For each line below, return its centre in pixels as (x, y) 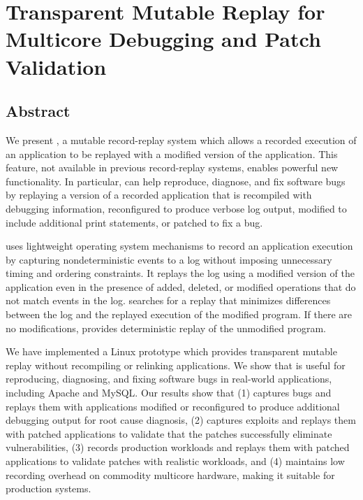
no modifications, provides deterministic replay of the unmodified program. (166, 328)
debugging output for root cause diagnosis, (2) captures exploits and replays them (181, 420)
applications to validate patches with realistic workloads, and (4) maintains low (175, 461)
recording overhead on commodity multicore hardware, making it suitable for (170, 474)
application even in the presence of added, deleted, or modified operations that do (181, 286)
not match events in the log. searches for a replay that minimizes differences (168, 300)
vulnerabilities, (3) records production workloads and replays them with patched (178, 447)
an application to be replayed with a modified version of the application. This (172, 153)
